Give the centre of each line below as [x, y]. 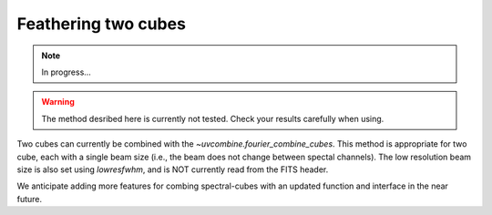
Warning [58, 102]
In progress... [66, 72]
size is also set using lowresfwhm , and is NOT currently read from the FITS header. [173, 169]
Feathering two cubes [102, 24]
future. [30, 199]
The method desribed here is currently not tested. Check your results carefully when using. [213, 118]
